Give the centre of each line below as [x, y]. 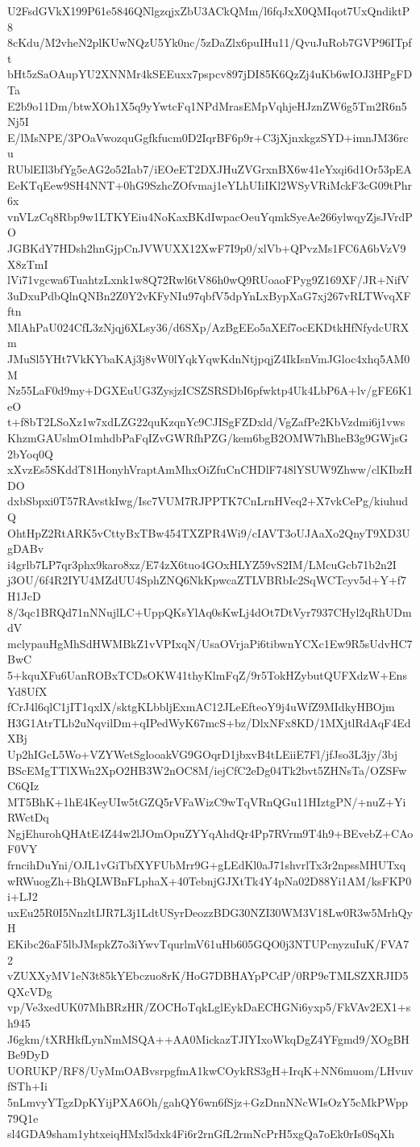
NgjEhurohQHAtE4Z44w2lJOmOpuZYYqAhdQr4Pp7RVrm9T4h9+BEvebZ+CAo [210, 833]
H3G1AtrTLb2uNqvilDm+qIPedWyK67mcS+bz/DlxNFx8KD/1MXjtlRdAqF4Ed [209, 722]
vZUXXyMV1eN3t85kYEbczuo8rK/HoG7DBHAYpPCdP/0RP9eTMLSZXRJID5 [208, 975]
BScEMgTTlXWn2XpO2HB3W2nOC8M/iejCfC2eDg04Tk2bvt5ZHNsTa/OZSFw [207, 770]
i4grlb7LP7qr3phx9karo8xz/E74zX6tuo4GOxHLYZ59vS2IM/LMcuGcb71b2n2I [202, 564]
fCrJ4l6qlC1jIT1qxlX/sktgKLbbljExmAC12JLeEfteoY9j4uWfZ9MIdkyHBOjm [201, 707]
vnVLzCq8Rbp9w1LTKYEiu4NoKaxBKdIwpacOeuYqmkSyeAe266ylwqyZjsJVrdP [210, 216]
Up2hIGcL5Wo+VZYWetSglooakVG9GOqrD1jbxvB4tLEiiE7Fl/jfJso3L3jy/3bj [203, 754]
